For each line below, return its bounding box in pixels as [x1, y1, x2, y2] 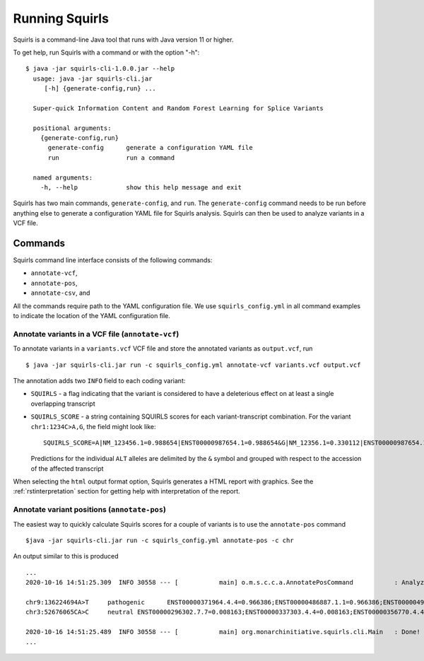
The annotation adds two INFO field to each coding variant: [13, 376, 186, 385]
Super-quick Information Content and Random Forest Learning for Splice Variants [33, 104, 324, 112]
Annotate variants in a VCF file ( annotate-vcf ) [13, 329, 179, 339]
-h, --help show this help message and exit [40, 184, 242, 192]
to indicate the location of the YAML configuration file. [13, 312, 171, 320]
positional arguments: [33, 124, 112, 132]
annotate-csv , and [30, 288, 90, 297]
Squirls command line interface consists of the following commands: [13, 256, 213, 264]
